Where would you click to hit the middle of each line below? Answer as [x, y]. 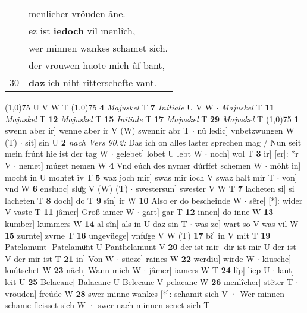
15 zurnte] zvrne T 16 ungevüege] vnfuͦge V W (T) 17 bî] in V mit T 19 [138, 235]
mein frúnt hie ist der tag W [57, 154]
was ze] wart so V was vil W [247, 223]
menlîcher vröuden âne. [77, 13]
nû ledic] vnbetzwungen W [246, 130]
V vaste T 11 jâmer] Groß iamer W [70, 212]
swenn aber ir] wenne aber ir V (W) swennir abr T [97, 130]
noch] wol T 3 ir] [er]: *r [254, 154]
